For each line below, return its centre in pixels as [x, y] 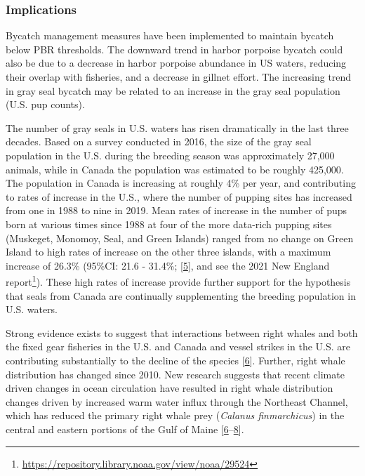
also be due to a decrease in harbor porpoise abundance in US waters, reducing [176, 63]
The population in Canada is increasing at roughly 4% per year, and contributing [181, 183]
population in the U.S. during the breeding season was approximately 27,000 [170, 155]
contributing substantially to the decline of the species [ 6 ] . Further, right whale [175, 360]
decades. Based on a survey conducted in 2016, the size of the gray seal [159, 141]
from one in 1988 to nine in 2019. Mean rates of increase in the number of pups [177, 210]
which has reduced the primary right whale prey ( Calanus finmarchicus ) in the [175, 415]
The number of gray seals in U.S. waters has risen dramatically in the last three [177, 127]
